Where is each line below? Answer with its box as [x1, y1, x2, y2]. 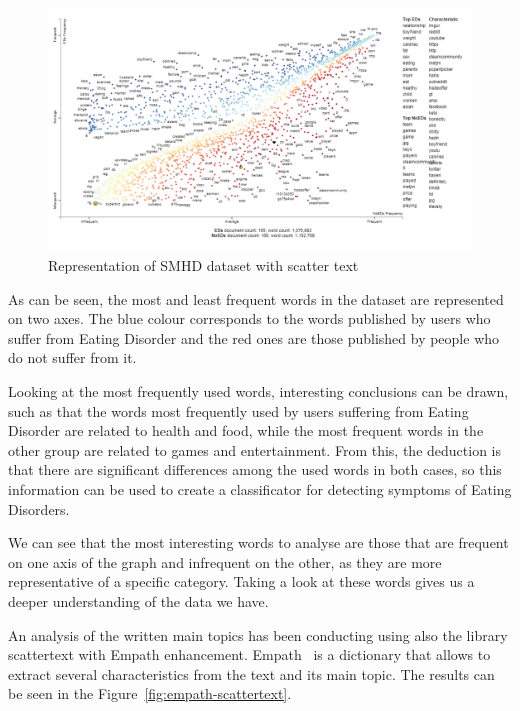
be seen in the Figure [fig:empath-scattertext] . [8, 683, 292, 704]
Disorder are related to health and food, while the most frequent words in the [8, 420, 484, 441]
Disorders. [8, 498, 70, 519]
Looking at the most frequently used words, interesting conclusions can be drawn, [8, 381, 509, 402]
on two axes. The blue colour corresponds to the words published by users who [8, 308, 491, 329]
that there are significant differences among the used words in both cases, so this [8, 459, 502, 480]
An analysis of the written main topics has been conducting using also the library [8, 624, 508, 645]
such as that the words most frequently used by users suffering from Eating [8, 400, 469, 421]
